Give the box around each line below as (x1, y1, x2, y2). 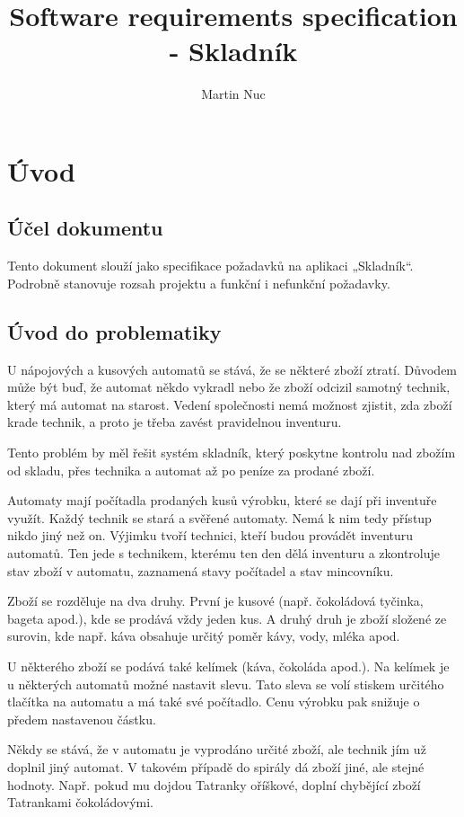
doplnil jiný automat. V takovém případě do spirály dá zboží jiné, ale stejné (7, 757, 425, 776)
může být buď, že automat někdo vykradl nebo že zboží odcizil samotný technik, (7, 377, 451, 396)
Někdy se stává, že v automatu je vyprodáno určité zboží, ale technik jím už (7, 740, 426, 759)
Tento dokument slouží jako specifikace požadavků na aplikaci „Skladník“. (7, 256, 414, 275)
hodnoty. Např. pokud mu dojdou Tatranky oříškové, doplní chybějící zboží (7, 775, 421, 794)
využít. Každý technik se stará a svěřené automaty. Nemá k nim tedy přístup (7, 508, 432, 527)
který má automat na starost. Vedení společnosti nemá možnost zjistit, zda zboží (7, 395, 452, 413)
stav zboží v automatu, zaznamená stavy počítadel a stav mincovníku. (7, 561, 394, 580)
